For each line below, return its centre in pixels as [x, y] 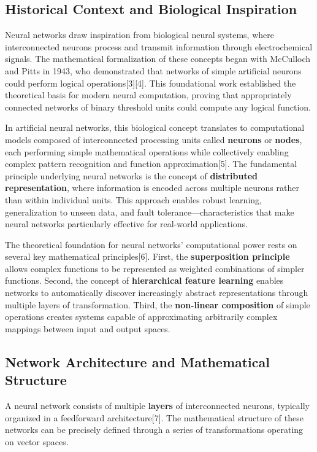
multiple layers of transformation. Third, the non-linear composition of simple [158, 304]
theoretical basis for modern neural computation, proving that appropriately [148, 95]
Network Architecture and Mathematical [137, 361]
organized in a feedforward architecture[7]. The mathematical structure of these [154, 417]
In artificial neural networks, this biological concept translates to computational [155, 127]
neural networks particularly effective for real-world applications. [126, 224]
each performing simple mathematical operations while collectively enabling [147, 151]
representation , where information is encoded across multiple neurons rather [152, 188]
